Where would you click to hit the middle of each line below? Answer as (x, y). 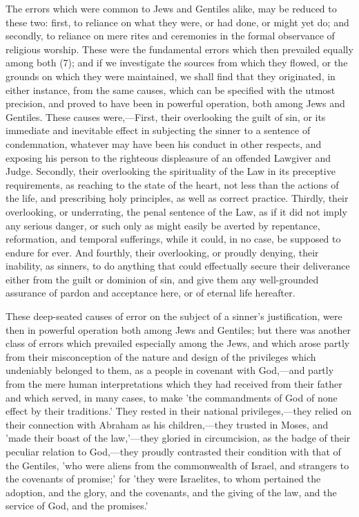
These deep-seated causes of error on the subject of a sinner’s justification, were (174, 316)
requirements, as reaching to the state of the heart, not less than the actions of (172, 184)
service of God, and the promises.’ (77, 506)
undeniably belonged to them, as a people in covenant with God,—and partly (170, 370)
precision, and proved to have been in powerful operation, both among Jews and (175, 103)
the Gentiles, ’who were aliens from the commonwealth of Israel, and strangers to (177, 465)
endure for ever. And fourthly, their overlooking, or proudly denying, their (162, 252)
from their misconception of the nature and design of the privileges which (161, 356)
